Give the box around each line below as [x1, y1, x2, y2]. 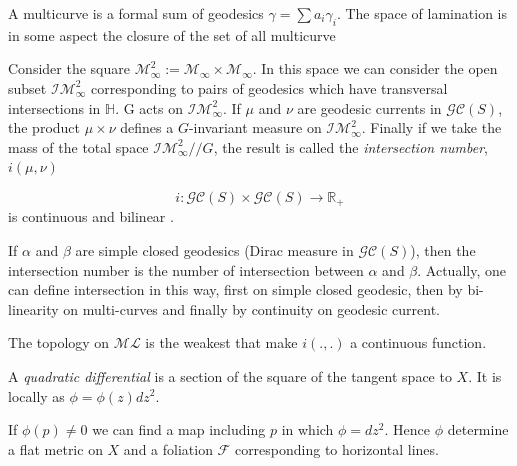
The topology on [8, 332, 110, 353]
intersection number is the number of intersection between [8, 259, 364, 280]
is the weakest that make [145, 332, 298, 353]
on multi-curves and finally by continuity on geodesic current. [63, 298, 441, 319]
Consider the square [8, 58, 130, 79]
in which [281, 419, 334, 440]
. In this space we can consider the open [252, 58, 498, 79]
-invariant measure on [188, 117, 322, 138]
